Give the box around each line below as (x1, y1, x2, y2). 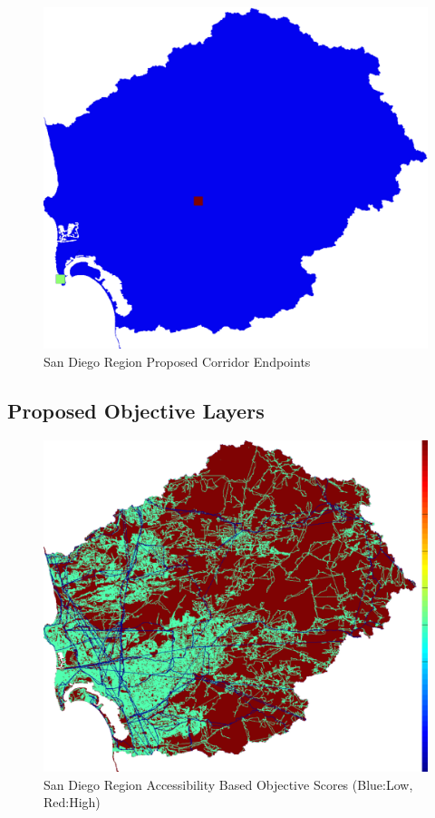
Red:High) (43, 793, 101, 812)
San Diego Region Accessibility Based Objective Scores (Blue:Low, (43, 774, 413, 793)
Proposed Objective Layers (7, 396, 265, 424)
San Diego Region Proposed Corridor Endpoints (43, 351, 311, 370)
